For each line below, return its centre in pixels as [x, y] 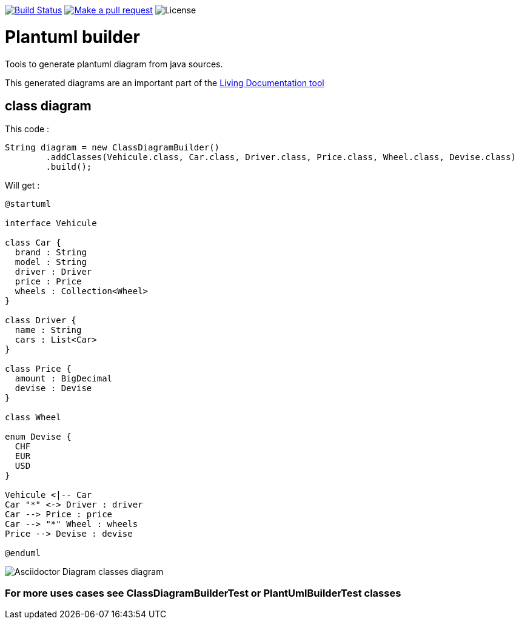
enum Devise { [38, 437]
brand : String [51, 253]
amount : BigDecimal [64, 379]
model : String [51, 262]
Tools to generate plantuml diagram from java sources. [114, 64]
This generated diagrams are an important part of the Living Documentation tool [165, 82]
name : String [48, 330]
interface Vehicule [51, 223]
